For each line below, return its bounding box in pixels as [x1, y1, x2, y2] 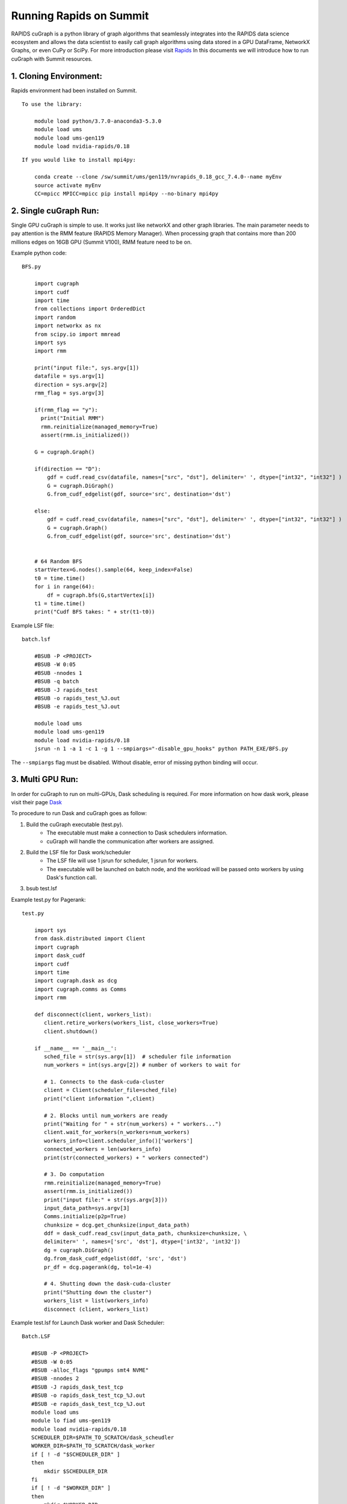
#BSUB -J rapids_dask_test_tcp [31, 1384, 123, 1390]
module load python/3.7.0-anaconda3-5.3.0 [34, 117, 162, 125]
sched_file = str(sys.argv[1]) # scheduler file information [44, 1053, 232, 1060]
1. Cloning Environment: [11, 71, 102, 81]
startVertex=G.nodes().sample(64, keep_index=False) [34, 566, 194, 573]
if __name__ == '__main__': [34, 1044, 117, 1052]
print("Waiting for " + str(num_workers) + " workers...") [44, 1121, 222, 1127]
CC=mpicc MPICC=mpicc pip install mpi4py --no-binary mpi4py [34, 190, 219, 197]
